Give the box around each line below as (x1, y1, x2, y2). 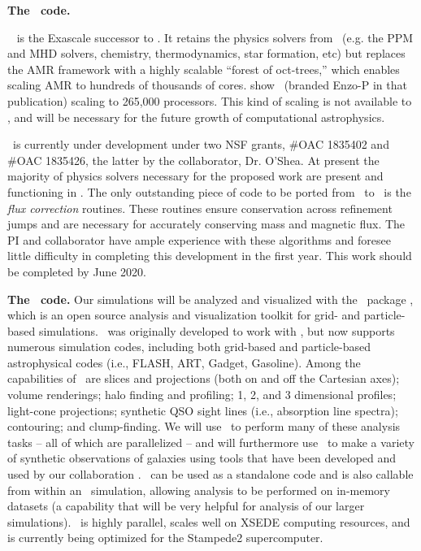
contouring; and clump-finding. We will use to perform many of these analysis (7, 418, 401, 435)
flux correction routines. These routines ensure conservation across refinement (7, 199, 393, 216)
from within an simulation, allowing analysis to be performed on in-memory (7, 481, 390, 498)
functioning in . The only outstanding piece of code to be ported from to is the (7, 183, 411, 200)
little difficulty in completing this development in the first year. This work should (7, 247, 412, 264)
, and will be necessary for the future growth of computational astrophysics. (7, 108, 385, 125)
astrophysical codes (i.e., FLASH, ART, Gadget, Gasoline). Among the (7, 354, 361, 371)
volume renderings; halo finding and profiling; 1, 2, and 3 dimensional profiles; (7, 386, 397, 403)
